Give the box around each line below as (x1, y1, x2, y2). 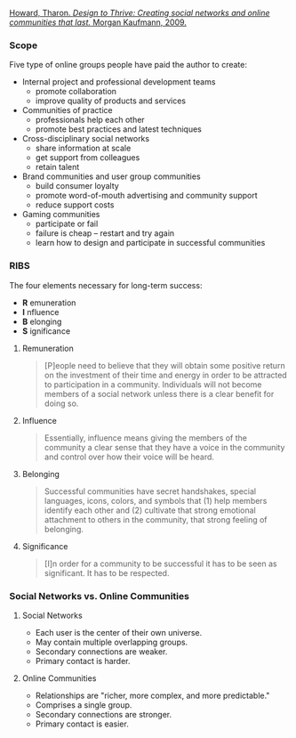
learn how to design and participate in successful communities (35, 238, 266, 248)
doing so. (44, 398, 79, 409)
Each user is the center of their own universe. (35, 627, 203, 637)
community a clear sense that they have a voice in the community (44, 442, 285, 452)
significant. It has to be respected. (44, 567, 170, 578)
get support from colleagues (35, 152, 140, 163)
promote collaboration (35, 86, 117, 97)
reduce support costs (35, 199, 115, 210)
